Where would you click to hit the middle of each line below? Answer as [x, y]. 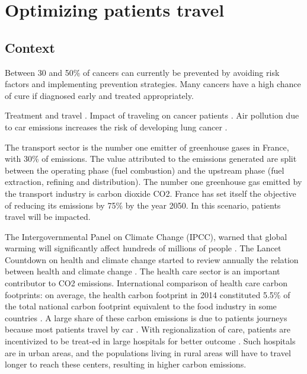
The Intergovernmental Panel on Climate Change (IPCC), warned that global [146, 236]
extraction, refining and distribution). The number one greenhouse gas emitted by [153, 182]
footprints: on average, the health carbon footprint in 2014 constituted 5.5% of [148, 294]
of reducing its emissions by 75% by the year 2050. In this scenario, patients [143, 205]
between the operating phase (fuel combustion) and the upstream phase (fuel [145, 170]
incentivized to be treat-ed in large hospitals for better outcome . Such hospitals [150, 341]
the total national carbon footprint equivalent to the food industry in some [141, 306]
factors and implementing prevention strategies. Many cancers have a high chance [153, 84]
